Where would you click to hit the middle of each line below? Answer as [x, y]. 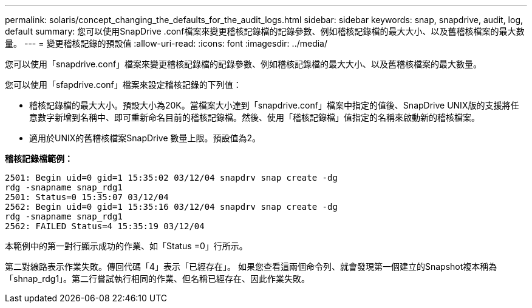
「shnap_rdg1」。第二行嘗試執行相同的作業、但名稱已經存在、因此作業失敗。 [158, 279]
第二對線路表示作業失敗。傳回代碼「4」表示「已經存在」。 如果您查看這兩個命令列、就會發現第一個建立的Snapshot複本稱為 [251, 266]
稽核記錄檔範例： [39, 159]
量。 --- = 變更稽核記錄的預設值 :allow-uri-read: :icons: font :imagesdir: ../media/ [166, 43]
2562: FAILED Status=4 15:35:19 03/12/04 [105, 226]
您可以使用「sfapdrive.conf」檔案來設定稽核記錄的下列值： [123, 85]
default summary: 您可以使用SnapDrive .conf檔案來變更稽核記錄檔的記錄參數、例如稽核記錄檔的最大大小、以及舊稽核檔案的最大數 [265, 31]
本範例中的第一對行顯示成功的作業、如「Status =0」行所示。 [126, 246]
